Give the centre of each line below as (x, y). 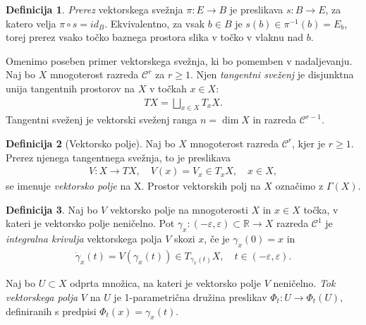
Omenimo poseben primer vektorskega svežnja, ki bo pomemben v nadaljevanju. (179, 60)
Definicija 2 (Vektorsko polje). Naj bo (91, 143)
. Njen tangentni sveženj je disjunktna (272, 74)
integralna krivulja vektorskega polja (84, 239)
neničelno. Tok (304, 283)
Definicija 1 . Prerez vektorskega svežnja (94, 9)
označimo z (299, 186)
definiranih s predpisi (51, 311)
